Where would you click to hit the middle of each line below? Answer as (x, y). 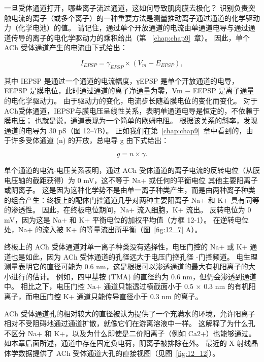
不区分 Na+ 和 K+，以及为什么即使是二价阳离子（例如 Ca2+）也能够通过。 (130, 333)
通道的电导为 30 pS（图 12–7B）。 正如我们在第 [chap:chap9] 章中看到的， (125, 130)
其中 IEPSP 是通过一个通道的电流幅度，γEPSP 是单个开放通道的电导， (121, 80)
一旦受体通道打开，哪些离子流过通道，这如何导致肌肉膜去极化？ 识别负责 (126, 8)
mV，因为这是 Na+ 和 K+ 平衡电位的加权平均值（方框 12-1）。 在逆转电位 (126, 219)
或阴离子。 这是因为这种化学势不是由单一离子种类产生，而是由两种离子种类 (130, 190)
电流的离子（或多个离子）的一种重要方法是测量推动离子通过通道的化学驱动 (135, 17)
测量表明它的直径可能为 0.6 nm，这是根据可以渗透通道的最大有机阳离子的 (126, 266)
